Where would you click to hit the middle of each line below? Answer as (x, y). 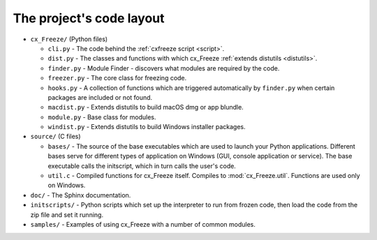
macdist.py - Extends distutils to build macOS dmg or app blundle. (146, 107)
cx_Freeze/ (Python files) (69, 39)
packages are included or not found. (100, 97)
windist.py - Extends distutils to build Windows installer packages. (147, 127)
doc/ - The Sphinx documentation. (81, 195)
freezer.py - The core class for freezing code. (117, 78)
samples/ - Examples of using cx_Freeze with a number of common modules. (143, 224)
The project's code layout (89, 18)
